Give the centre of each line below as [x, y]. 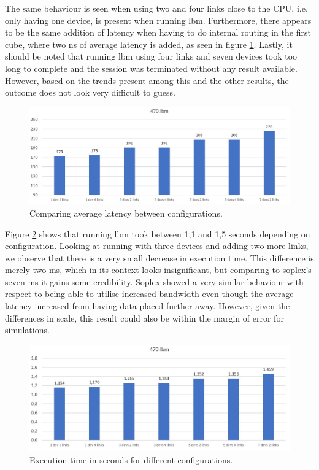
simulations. [27, 330]
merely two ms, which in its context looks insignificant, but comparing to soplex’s [158, 270]
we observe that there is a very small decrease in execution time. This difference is [159, 257]
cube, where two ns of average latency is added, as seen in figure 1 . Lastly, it [149, 44]
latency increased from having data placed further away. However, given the [148, 306]
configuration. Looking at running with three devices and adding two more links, [157, 246]
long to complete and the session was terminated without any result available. [151, 68]
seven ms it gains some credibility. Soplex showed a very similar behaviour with [154, 281]
